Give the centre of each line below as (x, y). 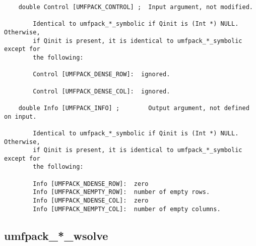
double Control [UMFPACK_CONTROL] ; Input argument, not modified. (136, 7)
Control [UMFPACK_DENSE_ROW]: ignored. (102, 75)
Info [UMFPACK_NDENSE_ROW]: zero (91, 184)
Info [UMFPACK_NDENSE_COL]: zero (91, 201)
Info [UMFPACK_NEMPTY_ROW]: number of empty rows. (121, 192)
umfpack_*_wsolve (56, 235)
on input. (20, 116)
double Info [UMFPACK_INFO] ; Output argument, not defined (134, 108)
